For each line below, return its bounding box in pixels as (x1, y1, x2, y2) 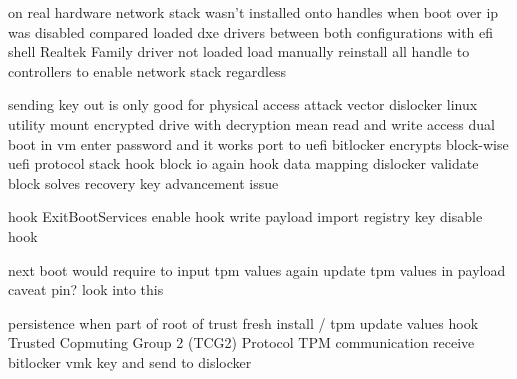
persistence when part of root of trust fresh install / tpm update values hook (8, 312, 479, 333)
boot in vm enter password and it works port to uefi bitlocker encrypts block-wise (8, 133, 509, 154)
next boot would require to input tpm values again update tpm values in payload (8, 259, 506, 280)
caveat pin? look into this (8, 279, 164, 300)
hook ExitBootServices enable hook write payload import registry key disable (8, 206, 483, 227)
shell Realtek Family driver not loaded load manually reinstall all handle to (8, 41, 470, 62)
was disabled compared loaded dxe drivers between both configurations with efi (8, 21, 494, 42)
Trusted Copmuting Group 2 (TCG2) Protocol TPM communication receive (8, 332, 475, 353)
